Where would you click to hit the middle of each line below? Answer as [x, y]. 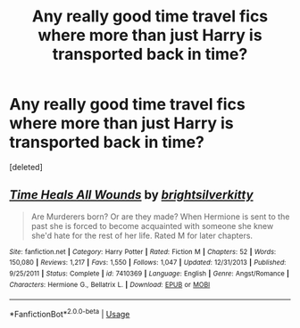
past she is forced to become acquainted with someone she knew [152, 225]
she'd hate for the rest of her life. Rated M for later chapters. [142, 235]
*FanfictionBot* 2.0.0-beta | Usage [70, 314]
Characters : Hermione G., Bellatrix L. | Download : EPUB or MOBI [110, 284]
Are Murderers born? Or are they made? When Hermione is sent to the [160, 217]
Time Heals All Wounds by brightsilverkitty [131, 195]
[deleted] [26, 167]
